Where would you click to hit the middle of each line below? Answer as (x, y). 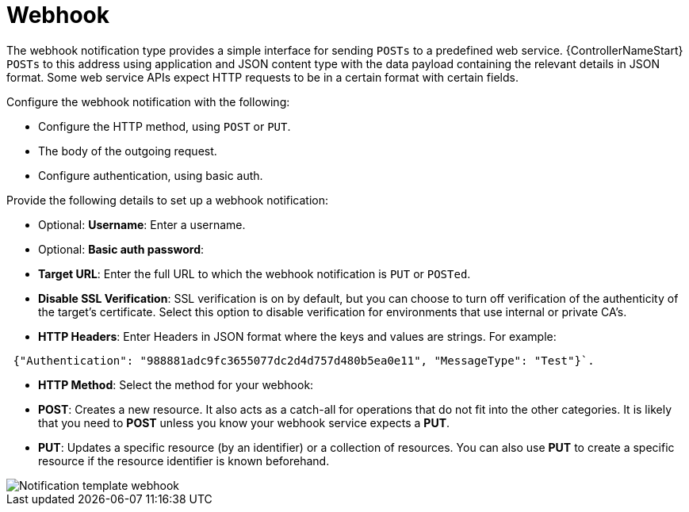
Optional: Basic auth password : (121, 249)
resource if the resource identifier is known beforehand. (184, 460)
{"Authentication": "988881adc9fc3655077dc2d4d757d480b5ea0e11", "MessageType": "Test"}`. (304, 360)
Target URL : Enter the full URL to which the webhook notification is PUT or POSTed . (255, 273)
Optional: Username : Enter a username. (142, 224)
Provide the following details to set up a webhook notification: (168, 200)
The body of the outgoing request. (128, 151)
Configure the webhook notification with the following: (148, 101)
